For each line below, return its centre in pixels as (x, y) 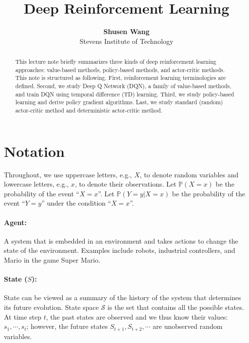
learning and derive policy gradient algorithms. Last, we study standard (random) (119, 102)
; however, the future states (67, 326)
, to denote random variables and (189, 174)
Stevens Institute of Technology (126, 41)
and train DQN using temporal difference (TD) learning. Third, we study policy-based (125, 94)
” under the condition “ (76, 203)
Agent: (15, 222)
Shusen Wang (126, 31)
